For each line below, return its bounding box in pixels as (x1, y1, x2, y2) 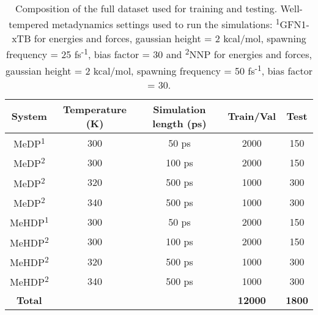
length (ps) (152, 116, 207, 130)
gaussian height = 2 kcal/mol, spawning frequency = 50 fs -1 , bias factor (6, 61, 312, 78)
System (11, 109, 47, 124)
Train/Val (227, 109, 276, 124)
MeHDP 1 (10, 213, 49, 230)
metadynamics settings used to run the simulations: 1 (51, 15, 280, 32)
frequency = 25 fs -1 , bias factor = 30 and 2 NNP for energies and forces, (6, 45, 312, 62)
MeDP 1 (13, 134, 45, 151)
